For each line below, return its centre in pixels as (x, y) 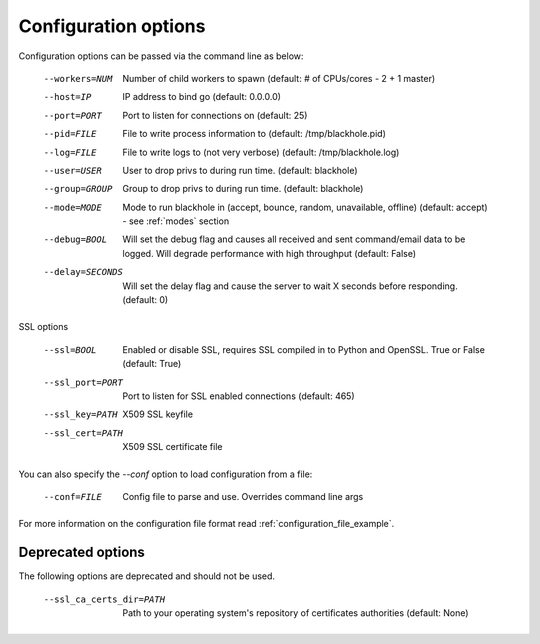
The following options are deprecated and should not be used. (146, 576)
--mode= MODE (72, 207)
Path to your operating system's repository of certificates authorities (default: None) (295, 613)
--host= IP (67, 97)
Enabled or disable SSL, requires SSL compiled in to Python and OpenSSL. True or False (303, 349)
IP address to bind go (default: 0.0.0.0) (202, 97)
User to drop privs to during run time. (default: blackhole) (240, 170)
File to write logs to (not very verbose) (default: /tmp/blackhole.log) (261, 152)
